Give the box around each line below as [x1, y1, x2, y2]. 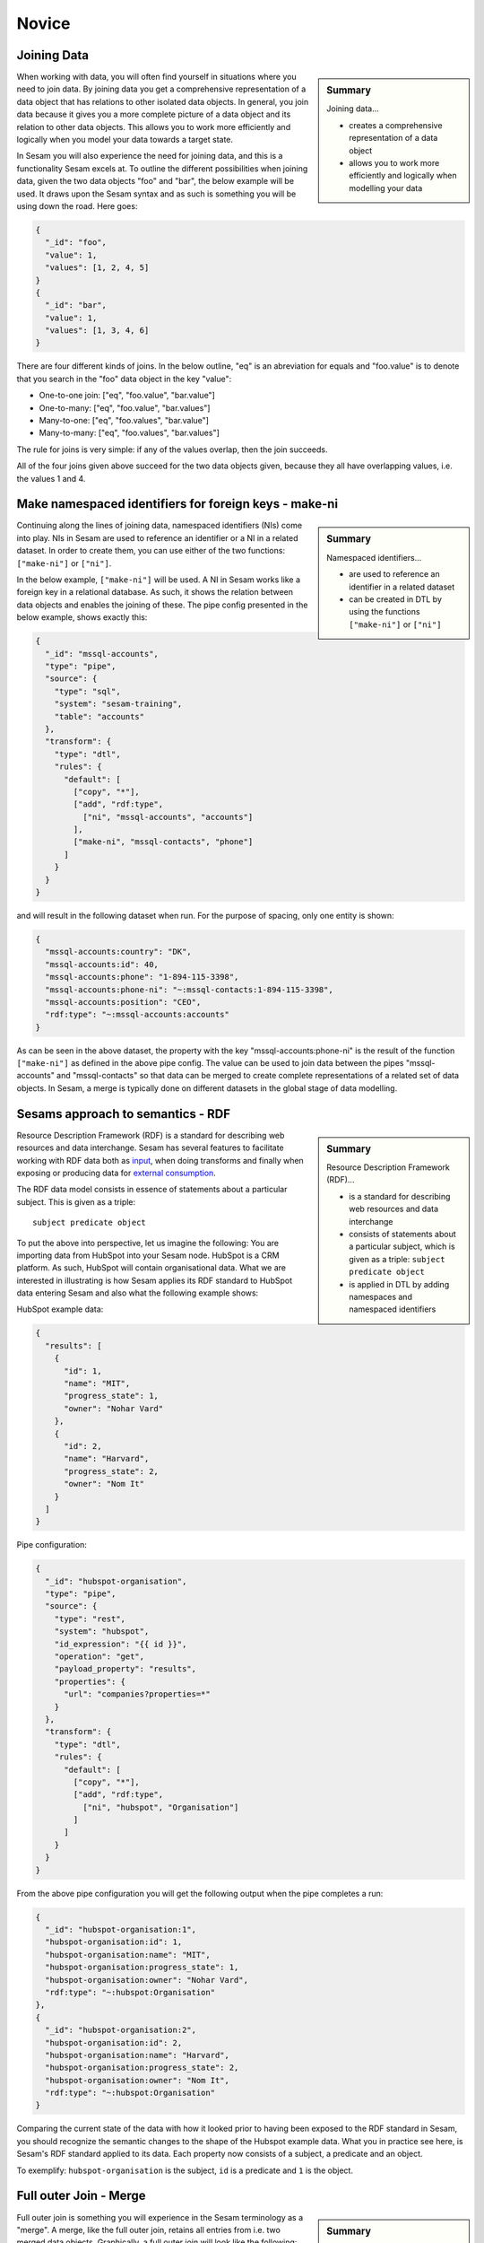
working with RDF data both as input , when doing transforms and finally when [16, 1155, 304, 1165]
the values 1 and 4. [16, 473, 86, 484]
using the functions [349, 607, 420, 617]
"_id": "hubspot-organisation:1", [45, 1924, 197, 1935]
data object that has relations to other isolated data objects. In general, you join [16, 96, 309, 107]
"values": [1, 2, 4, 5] [45, 263, 150, 273]
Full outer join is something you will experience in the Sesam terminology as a [16, 2212, 304, 2222]
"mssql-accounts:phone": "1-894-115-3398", [45, 972, 239, 982]
